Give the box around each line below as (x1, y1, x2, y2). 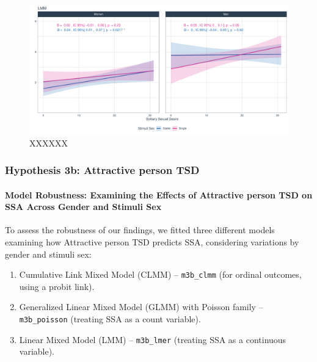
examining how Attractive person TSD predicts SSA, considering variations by (5, 236, 299, 248)
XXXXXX (29, 136, 68, 149)
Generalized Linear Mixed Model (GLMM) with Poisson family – (19, 300, 263, 313)
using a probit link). (19, 280, 95, 292)
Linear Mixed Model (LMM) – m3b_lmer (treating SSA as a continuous (19, 333, 286, 346)
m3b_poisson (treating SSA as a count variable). (19, 313, 201, 325)
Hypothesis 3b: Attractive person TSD (5, 162, 200, 178)
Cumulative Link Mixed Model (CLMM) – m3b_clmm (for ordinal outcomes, (19, 268, 302, 281)
